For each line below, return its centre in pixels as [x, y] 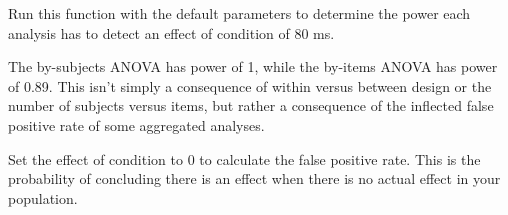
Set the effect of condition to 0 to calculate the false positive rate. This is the [244, 158]
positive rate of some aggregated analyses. [136, 124]
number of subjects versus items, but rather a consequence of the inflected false [251, 105]
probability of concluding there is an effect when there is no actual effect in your [254, 178]
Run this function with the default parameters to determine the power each [239, 13]
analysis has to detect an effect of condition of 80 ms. [171, 32]
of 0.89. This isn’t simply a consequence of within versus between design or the [250, 85]
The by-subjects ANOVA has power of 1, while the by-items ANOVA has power [253, 66]
